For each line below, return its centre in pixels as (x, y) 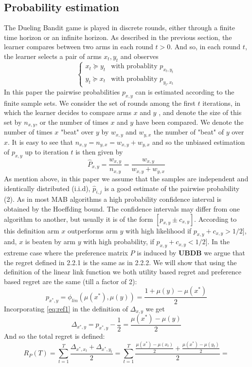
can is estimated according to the (185, 91)
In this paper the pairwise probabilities (62, 91)
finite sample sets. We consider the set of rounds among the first (100, 103)
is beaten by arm (50, 241)
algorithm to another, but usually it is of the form (79, 219)
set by (13, 122)
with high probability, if (119, 241)
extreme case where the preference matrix (66, 253)
